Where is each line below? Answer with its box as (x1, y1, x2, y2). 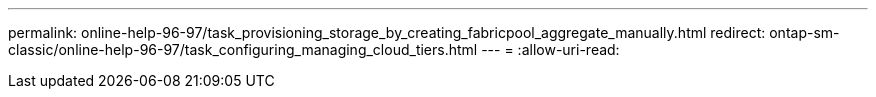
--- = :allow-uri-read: (481, 41, 620, 58)
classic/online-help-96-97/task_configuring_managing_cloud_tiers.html (8, 41, 478, 58)
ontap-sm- (769, 24, 840, 41)
